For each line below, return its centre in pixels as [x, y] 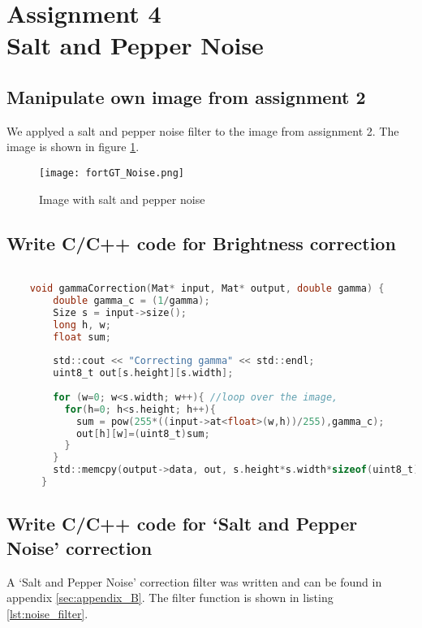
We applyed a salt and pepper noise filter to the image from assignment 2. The [203, 130]
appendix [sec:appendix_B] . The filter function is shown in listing [170, 598]
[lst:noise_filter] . [47, 613]
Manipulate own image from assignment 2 [186, 96]
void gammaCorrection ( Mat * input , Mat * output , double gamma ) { [207, 289]
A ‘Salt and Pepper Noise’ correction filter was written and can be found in [194, 581]
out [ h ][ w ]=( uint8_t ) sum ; [143, 433]
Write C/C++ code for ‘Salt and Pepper [182, 524]
